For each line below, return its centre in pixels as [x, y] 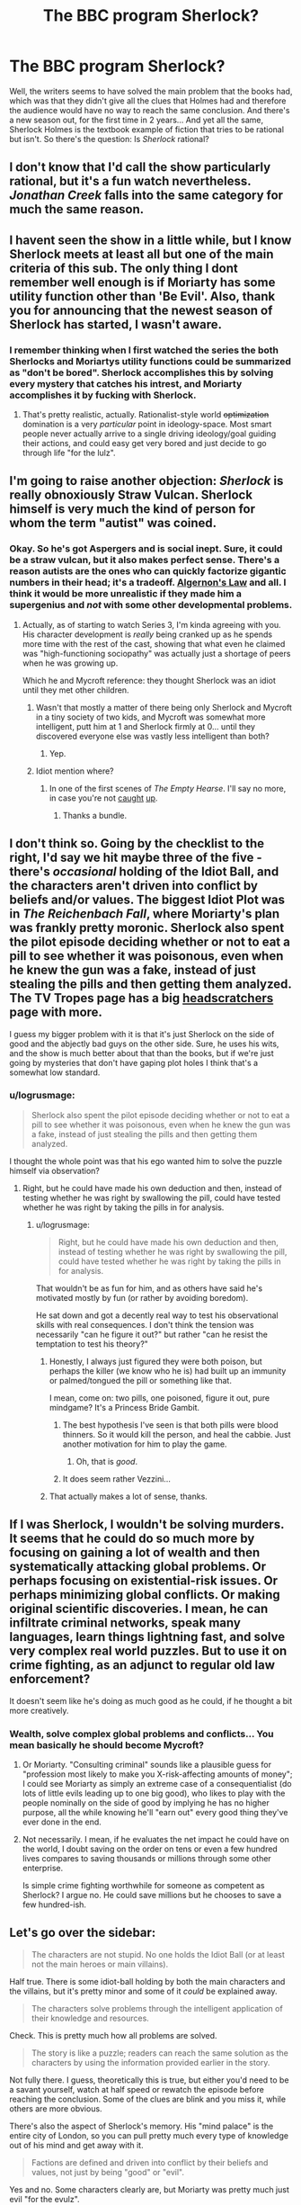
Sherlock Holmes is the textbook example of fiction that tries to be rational [147, 129]
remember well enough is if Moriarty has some [142, 282]
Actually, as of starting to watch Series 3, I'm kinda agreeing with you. [151, 624]
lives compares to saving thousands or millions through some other [146, 1858]
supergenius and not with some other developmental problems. [151, 605]
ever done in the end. [62, 1822]
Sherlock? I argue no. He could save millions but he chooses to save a [152, 1895]
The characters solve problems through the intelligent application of [157, 2008]
